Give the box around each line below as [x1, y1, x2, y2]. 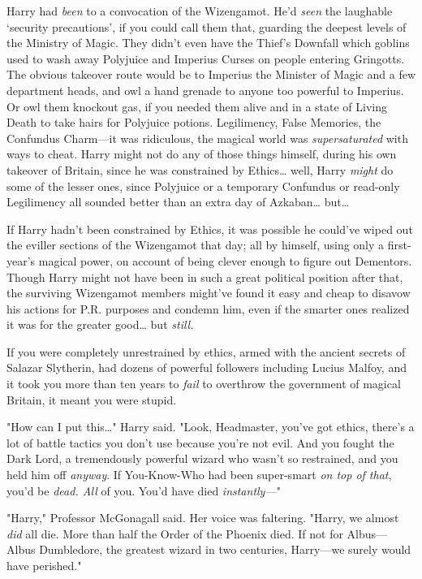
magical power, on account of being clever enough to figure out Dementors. [38, 252, 412, 269]
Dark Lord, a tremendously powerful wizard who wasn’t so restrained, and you [6, 450, 398, 467]
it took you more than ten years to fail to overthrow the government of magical [6, 375, 401, 392]
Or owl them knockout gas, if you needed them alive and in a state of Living [6, 97, 387, 115]
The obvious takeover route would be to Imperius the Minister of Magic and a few [6, 66, 416, 83]
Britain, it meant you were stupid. [6, 391, 177, 408]
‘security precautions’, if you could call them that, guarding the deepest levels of [6, 18, 407, 35]
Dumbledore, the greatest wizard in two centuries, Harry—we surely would [39, 541, 411, 558]
